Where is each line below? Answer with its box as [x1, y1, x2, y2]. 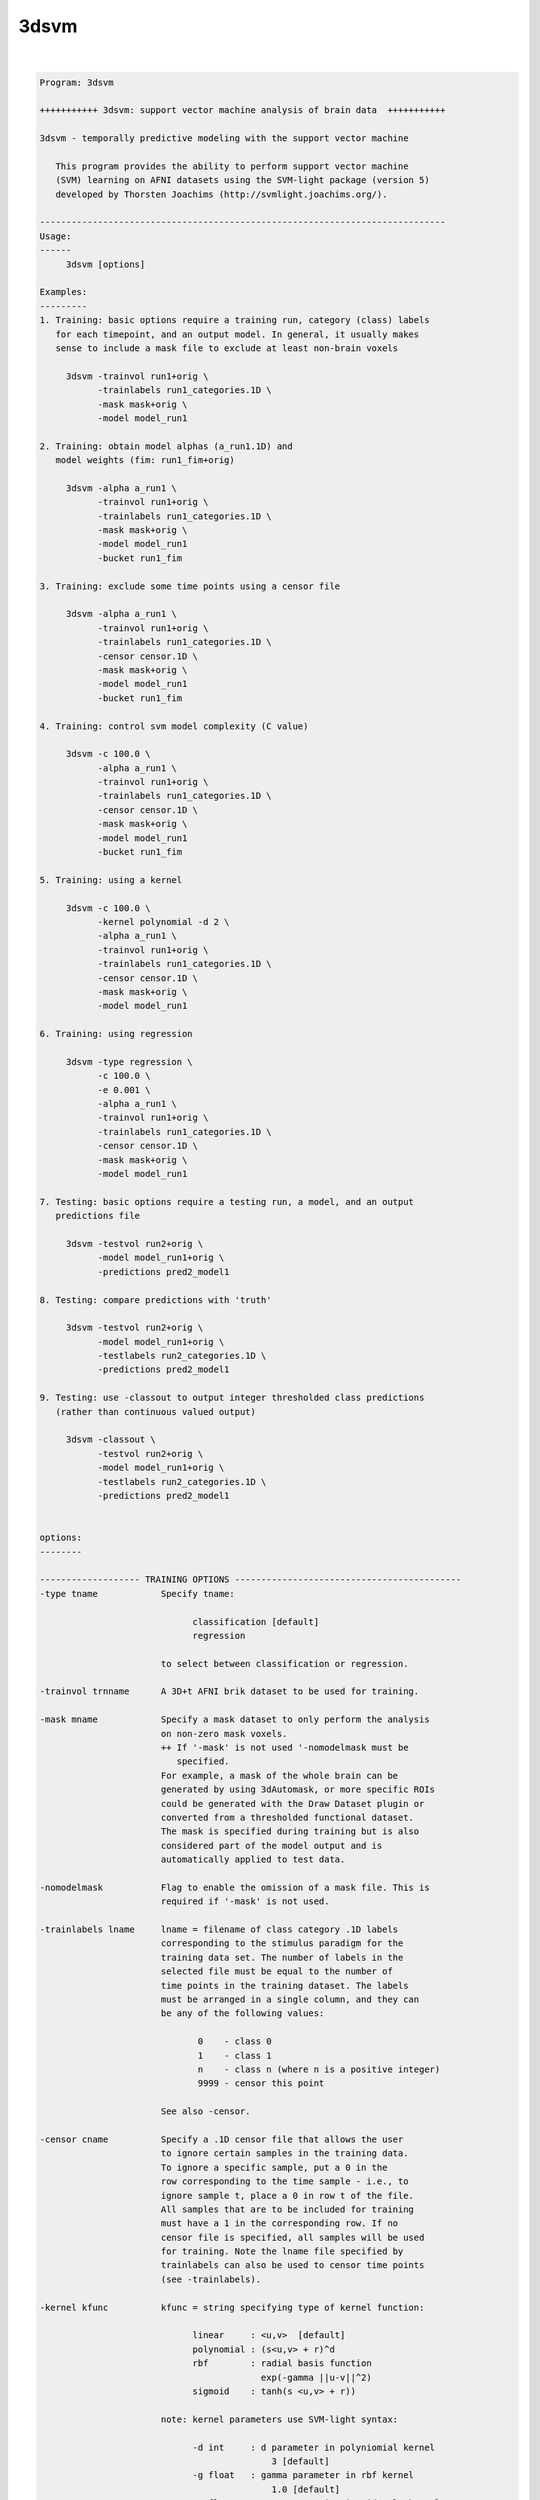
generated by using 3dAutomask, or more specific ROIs [160, 1784, 435, 1795]
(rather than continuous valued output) [55, 1406, 257, 1417]
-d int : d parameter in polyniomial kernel [192, 2441, 435, 2453]
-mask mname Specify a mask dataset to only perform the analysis [39, 1714, 430, 1725]
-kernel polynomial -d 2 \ [97, 916, 230, 927]
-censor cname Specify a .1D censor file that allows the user [39, 2133, 404, 2145]
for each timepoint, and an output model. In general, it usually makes [55, 328, 420, 340]
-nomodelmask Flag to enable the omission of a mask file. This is [39, 1881, 430, 1893]
